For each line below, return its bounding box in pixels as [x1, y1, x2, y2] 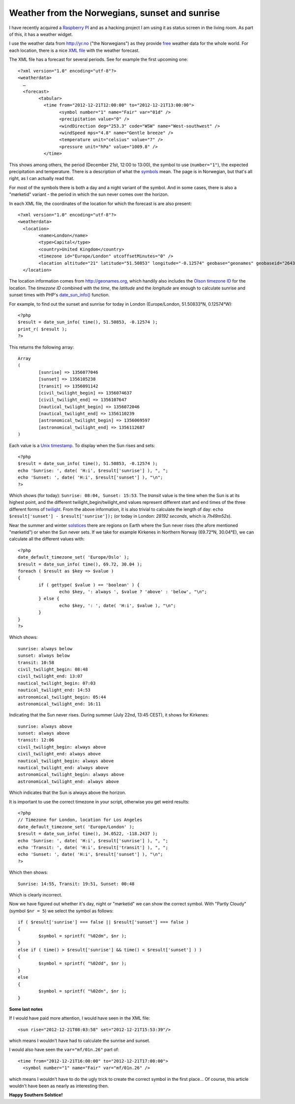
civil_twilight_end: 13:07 [18, 674, 83, 679]
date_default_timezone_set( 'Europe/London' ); [18, 824, 135, 829]
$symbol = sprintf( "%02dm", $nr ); [38, 933, 127, 939]
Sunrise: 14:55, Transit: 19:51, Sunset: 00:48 [18, 881, 135, 887]
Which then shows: [9, 869, 48, 875]
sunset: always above [18, 730, 70, 736]
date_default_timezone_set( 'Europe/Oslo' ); [18, 555, 130, 560]
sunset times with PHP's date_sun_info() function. [9, 292, 110, 298]
